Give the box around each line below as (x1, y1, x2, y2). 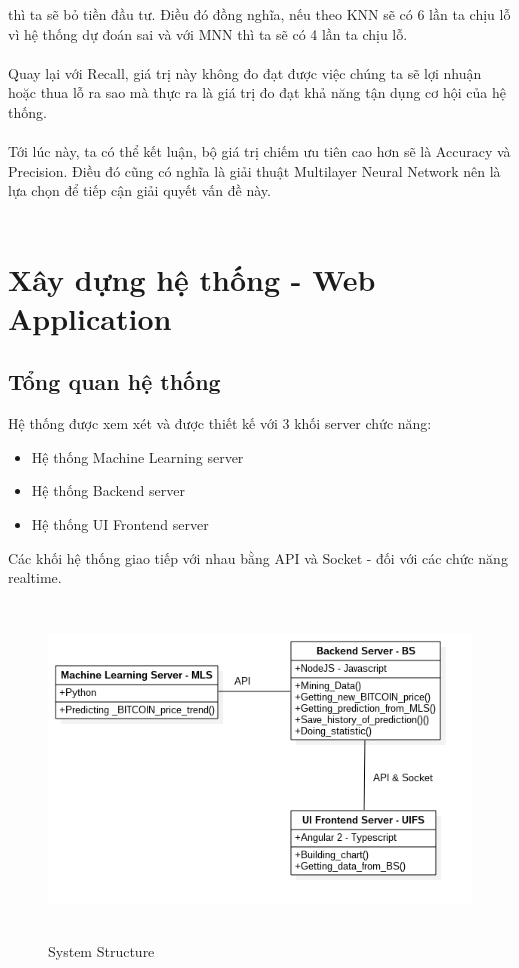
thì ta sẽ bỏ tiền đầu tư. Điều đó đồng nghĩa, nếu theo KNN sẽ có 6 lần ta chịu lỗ (8, 4, 511, 24)
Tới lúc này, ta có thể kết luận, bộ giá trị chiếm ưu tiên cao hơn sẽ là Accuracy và (8, 141, 511, 162)
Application (8, 297, 172, 338)
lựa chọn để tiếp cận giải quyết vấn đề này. (8, 180, 271, 201)
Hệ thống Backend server (31, 480, 185, 501)
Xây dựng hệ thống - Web (8, 258, 376, 299)
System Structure (48, 941, 155, 962)
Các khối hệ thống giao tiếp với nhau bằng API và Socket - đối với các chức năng (8, 547, 508, 568)
